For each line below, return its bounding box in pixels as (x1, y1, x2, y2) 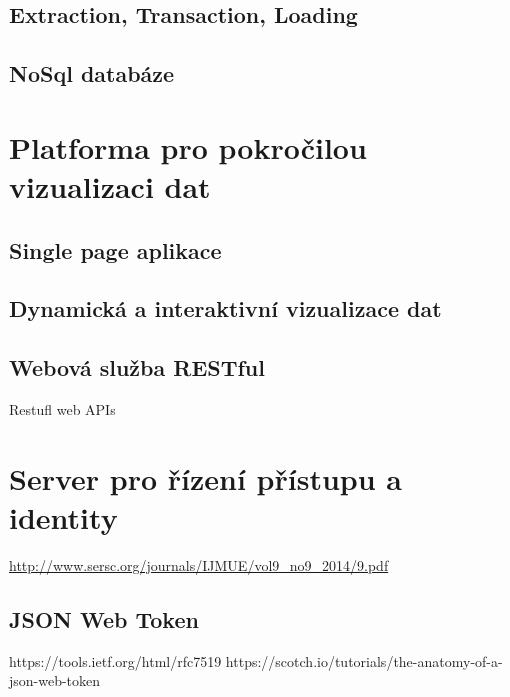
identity (9, 496, 118, 537)
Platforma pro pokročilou (9, 126, 367, 167)
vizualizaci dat (9, 165, 211, 206)
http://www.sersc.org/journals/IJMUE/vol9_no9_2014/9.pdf (9, 554, 389, 575)
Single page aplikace (9, 234, 222, 265)
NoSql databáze (9, 58, 175, 89)
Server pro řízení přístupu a (9, 457, 402, 498)
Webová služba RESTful (9, 352, 265, 383)
